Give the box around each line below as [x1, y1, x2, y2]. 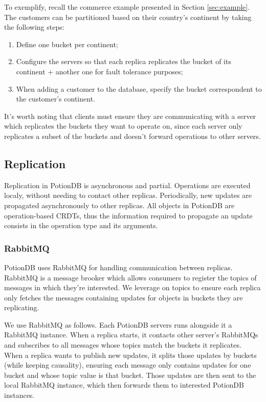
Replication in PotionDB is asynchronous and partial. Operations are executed [4, 179, 251, 190]
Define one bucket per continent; [16, 38, 118, 49]
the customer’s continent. [16, 93, 95, 104]
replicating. [4, 302, 39, 313]
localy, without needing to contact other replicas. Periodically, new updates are [4, 190, 252, 200]
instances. [4, 390, 35, 400]
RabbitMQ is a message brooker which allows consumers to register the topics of [4, 272, 257, 283]
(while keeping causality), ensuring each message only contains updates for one [4, 359, 251, 370]
